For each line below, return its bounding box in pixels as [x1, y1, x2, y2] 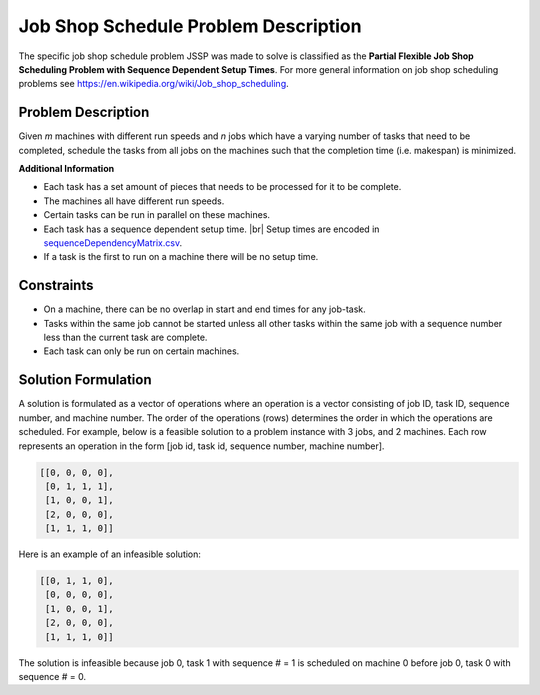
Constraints [18, 277, 94, 294]
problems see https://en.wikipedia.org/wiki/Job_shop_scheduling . [18, 78, 289, 90]
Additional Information [18, 163, 115, 175]
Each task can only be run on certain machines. [43, 345, 240, 357]
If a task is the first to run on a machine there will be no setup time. [43, 251, 319, 263]
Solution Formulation [18, 371, 152, 389]
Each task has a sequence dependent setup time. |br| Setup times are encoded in [43, 223, 380, 235]
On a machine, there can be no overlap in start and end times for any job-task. [43, 303, 367, 315]
